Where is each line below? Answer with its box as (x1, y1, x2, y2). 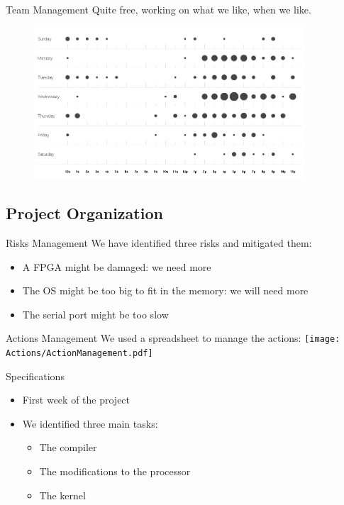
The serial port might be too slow (22, 306, 169, 321)
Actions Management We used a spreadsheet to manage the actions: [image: (6, 331, 340, 345)
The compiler (39, 440, 97, 455)
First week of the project (22, 392, 131, 407)
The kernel (39, 487, 86, 502)
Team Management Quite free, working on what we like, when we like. (6, 2, 311, 16)
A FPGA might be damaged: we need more (22, 259, 211, 274)
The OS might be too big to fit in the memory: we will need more (22, 283, 309, 298)
